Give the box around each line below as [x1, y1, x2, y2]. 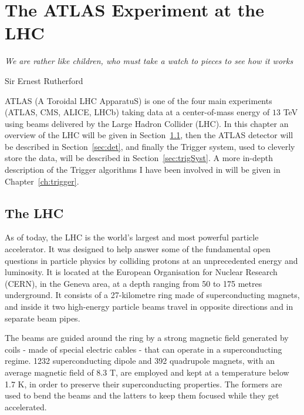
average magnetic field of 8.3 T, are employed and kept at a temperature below [5, 366, 289, 378]
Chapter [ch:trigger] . [5, 175, 79, 187]
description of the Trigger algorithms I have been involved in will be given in [5, 163, 281, 176]
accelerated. [5, 400, 47, 413]
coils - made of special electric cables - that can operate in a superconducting [5, 343, 282, 355]
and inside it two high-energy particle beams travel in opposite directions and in [5, 300, 293, 313]
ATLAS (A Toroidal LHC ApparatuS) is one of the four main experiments [5, 94, 272, 106]
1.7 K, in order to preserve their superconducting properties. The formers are [5, 377, 282, 390]
